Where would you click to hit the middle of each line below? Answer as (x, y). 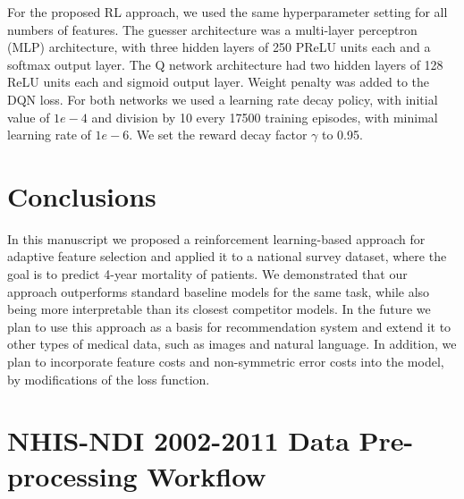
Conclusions (82, 195)
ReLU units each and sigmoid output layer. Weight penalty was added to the (218, 82)
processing (72, 475)
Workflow (207, 475)
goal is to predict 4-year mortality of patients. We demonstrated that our (207, 274)
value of (29, 117)
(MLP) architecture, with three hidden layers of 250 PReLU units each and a (219, 47)
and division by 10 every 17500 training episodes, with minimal (265, 117)
